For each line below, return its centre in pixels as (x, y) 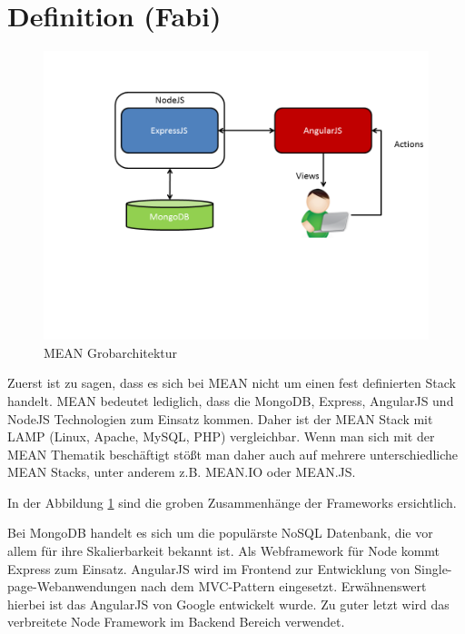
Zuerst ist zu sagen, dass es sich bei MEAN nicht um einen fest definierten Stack (232, 383)
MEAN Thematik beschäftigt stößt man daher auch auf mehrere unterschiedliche (233, 454)
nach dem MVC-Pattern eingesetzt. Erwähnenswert (284, 586)
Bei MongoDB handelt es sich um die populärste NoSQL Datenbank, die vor (220, 533)
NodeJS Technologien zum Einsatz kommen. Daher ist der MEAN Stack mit (220, 418)
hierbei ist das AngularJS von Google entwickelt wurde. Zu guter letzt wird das (228, 604)
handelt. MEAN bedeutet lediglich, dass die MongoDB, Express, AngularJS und (231, 400)
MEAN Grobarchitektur (111, 352)
